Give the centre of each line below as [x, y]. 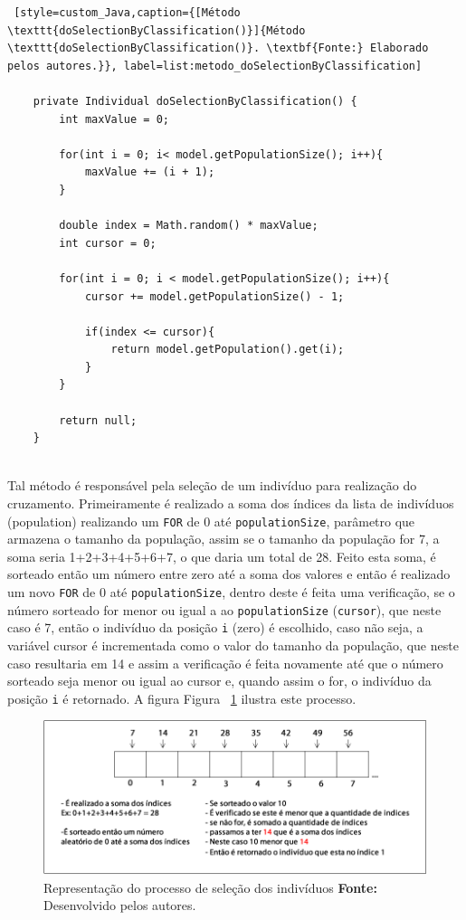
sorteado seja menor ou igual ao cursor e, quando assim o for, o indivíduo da [219, 681]
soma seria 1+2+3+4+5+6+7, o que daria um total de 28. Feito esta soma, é [222, 556]
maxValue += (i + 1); [150, 172]
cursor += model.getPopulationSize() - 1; [214, 296]
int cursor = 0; [108, 243]
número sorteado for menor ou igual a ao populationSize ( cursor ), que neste [224, 609]
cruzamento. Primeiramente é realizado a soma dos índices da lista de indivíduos [231, 503]
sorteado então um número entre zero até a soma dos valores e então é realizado [229, 574]
